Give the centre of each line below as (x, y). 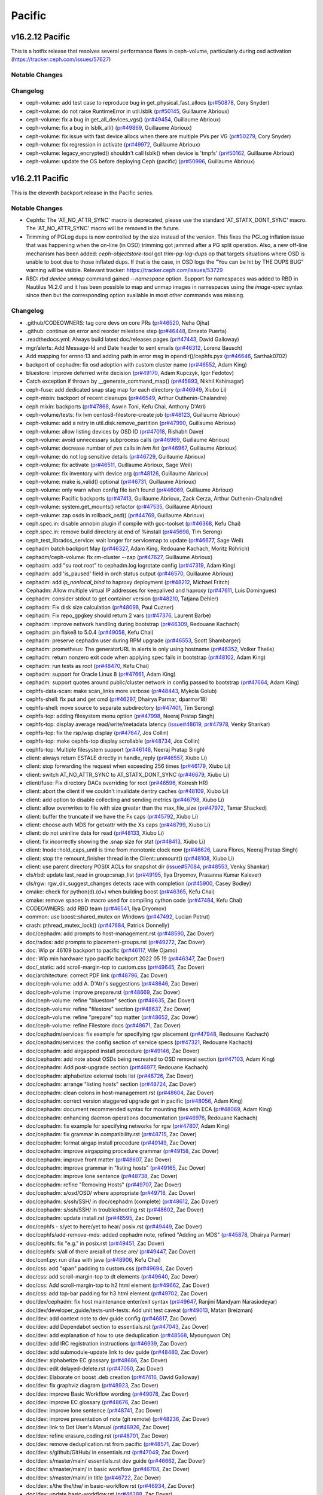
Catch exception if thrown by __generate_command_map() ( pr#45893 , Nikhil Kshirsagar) (135, 381)
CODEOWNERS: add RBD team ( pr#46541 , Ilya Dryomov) (96, 908)
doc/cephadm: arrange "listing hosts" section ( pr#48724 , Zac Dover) (111, 1084)
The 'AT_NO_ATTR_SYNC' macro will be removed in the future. (103, 228)
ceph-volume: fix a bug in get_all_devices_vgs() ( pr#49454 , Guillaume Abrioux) (124, 119)
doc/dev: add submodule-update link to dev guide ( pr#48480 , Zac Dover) (117, 1352)
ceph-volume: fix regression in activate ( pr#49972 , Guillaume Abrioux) (113, 145)
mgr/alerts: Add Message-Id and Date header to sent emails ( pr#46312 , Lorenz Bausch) (134, 347)
